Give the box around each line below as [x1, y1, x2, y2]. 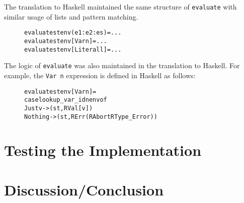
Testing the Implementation [4, 140, 202, 160]
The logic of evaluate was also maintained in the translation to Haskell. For [4, 60, 240, 71]
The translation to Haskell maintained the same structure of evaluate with [4, 2, 237, 12]
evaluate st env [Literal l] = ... [24, 46, 122, 53]
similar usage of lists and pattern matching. [4, 11, 138, 22]
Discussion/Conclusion [4, 179, 164, 199]
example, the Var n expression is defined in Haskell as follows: [4, 70, 196, 80]
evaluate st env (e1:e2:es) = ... [24, 29, 122, 37]
